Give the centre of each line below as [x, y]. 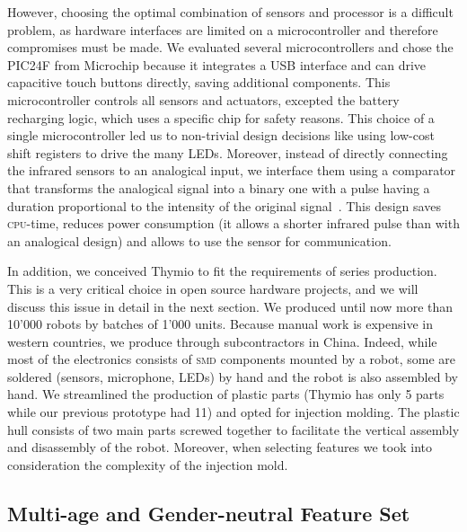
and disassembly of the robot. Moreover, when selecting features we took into [220, 447]
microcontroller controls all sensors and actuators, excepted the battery [203, 99]
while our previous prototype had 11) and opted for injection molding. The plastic [233, 412]
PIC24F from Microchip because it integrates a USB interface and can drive [217, 64]
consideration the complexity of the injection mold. [148, 464]
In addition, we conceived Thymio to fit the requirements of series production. [222, 271]
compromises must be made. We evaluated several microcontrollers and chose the [230, 47]
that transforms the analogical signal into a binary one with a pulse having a [219, 187]
